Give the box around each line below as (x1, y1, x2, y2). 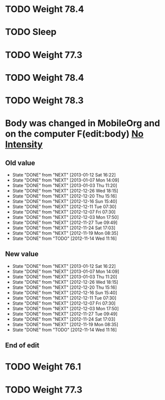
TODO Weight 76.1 (5, 361, 81, 373)
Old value (5, 159, 35, 167)
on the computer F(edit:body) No (5, 128, 144, 140)
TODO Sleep (5, 26, 57, 38)
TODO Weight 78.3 (5, 95, 84, 106)
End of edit (5, 341, 40, 350)
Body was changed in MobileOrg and (5, 118, 161, 129)
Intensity (5, 139, 43, 150)
